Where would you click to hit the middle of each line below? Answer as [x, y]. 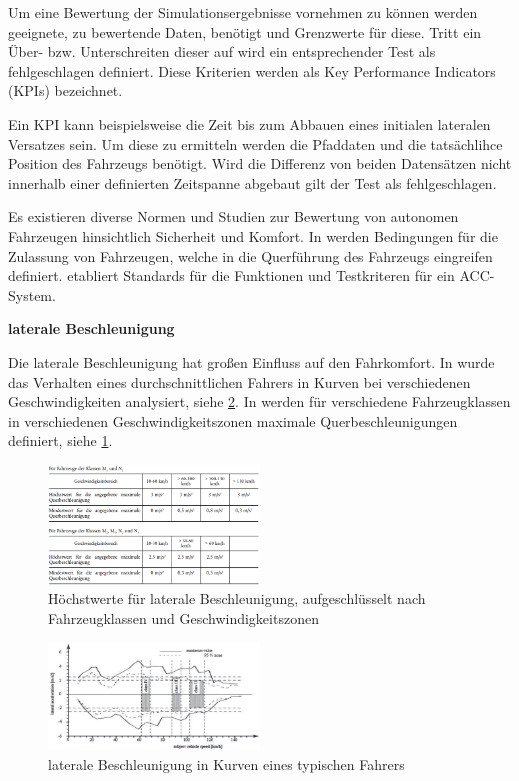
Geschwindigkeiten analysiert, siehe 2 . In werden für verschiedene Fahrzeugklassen [259, 401]
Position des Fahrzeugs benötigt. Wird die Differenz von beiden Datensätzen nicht [260, 163]
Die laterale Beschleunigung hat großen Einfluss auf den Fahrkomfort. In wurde [251, 361]
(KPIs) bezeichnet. [65, 90]
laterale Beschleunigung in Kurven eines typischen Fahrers [226, 764]
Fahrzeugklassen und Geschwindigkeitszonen [183, 617]
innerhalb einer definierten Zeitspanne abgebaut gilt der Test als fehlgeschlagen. [252, 182]
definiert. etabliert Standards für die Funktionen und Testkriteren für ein [231, 275]
